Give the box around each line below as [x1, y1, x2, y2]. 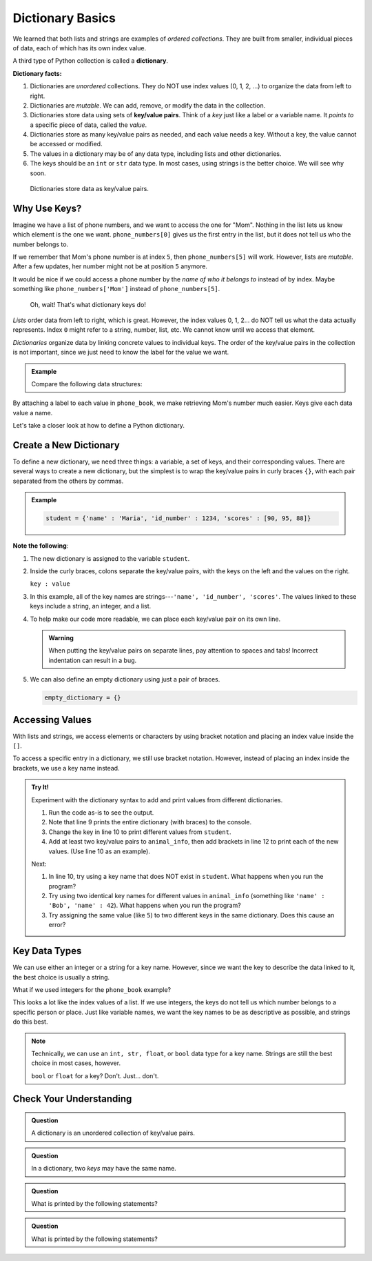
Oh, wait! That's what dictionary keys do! [30, 300, 146, 308]
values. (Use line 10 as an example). [48, 847, 151, 855]
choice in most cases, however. [31, 1059, 121, 1067]
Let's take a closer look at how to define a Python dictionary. [12, 421, 185, 430]
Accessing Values [12, 714, 92, 726]
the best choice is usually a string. [12, 973, 110, 981]
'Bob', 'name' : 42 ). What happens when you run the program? [48, 901, 241, 910]
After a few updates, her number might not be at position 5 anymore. [12, 262, 208, 270]
